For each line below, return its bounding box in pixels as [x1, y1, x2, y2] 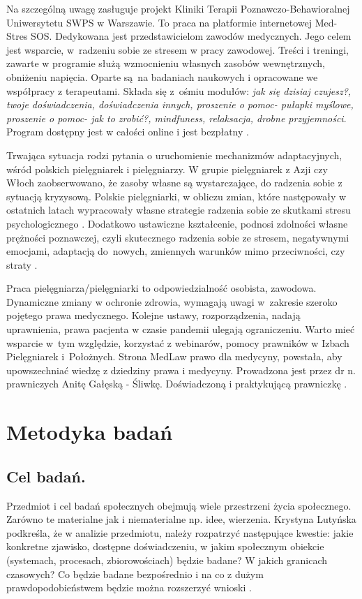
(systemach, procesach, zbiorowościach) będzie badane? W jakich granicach [6, 552, 328, 567]
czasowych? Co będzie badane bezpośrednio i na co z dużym [6, 566, 264, 581]
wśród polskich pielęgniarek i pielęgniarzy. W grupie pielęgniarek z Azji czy [6, 161, 328, 176]
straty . [6, 257, 38, 272]
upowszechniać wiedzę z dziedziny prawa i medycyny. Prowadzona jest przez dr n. [6, 362, 356, 377]
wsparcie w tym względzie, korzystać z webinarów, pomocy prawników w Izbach [6, 335, 349, 350]
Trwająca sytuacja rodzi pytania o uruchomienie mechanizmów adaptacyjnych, [6, 147, 342, 162]
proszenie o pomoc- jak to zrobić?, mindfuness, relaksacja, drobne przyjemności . [6, 110, 347, 125]
